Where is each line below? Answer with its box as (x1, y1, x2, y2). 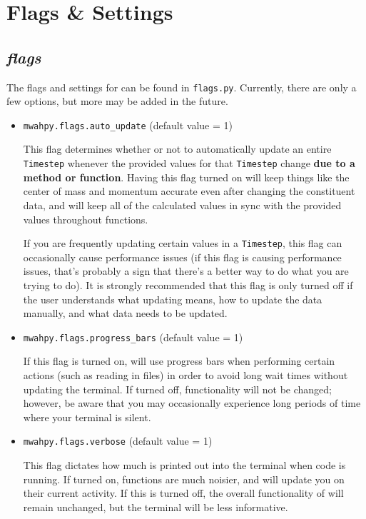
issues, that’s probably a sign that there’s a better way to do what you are (23, 263, 349, 278)
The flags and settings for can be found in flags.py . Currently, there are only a (6, 79, 357, 94)
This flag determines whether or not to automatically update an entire (23, 141, 332, 156)
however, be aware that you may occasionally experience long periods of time (23, 395, 361, 410)
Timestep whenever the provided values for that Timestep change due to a (23, 156, 355, 171)
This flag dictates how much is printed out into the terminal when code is (23, 458, 346, 473)
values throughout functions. (23, 211, 148, 226)
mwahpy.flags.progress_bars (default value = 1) (23, 329, 243, 344)
